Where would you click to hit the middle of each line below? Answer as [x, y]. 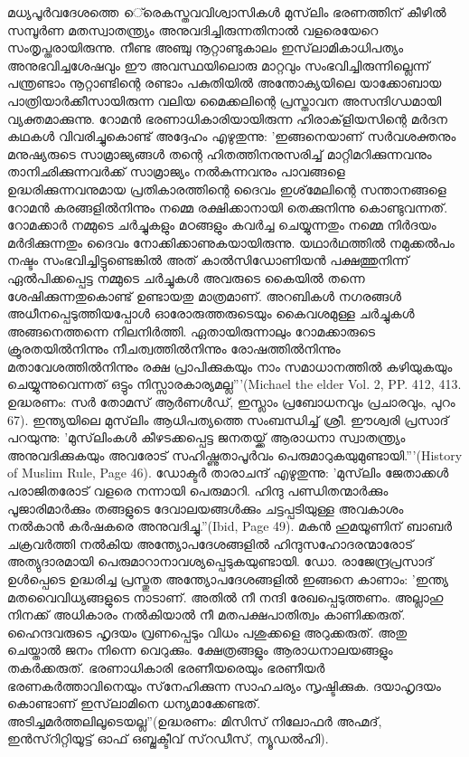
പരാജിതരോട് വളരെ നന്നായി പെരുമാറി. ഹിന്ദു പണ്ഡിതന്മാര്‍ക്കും [198, 491]
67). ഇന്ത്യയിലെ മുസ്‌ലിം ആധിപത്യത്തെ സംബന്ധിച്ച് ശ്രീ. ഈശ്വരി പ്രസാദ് [228, 419]
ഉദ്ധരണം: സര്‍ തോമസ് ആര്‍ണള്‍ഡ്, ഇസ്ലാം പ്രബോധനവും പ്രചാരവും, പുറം [231, 402]
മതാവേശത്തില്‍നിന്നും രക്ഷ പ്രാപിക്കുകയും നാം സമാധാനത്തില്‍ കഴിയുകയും [230, 366]
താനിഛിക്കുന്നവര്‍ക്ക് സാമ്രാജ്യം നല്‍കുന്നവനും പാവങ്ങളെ [176, 171]
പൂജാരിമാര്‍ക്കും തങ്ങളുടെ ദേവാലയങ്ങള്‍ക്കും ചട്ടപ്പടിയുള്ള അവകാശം [206, 508]
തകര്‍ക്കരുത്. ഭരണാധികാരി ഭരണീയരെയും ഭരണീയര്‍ [166, 667]
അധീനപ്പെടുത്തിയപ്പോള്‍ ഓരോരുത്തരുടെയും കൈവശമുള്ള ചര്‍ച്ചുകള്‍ [211, 313]
